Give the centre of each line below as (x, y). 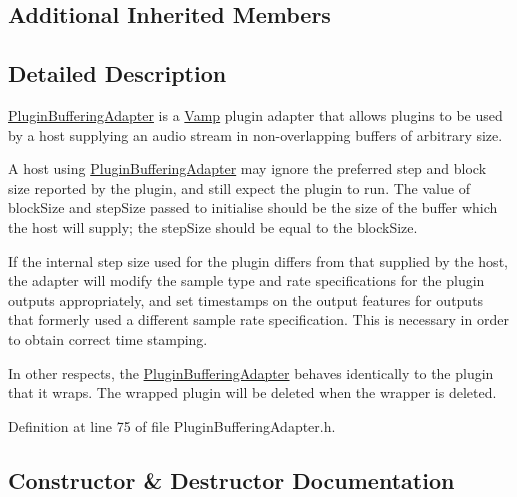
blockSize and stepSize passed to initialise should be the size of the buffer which (253, 207)
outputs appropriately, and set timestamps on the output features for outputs (246, 299)
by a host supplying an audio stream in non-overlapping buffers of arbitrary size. (255, 134)
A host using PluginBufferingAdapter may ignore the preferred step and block (247, 168)
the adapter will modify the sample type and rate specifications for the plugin (246, 280)
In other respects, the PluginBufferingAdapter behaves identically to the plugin (251, 372)
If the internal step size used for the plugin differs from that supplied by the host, (258, 260)
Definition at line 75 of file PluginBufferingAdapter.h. (172, 425)
